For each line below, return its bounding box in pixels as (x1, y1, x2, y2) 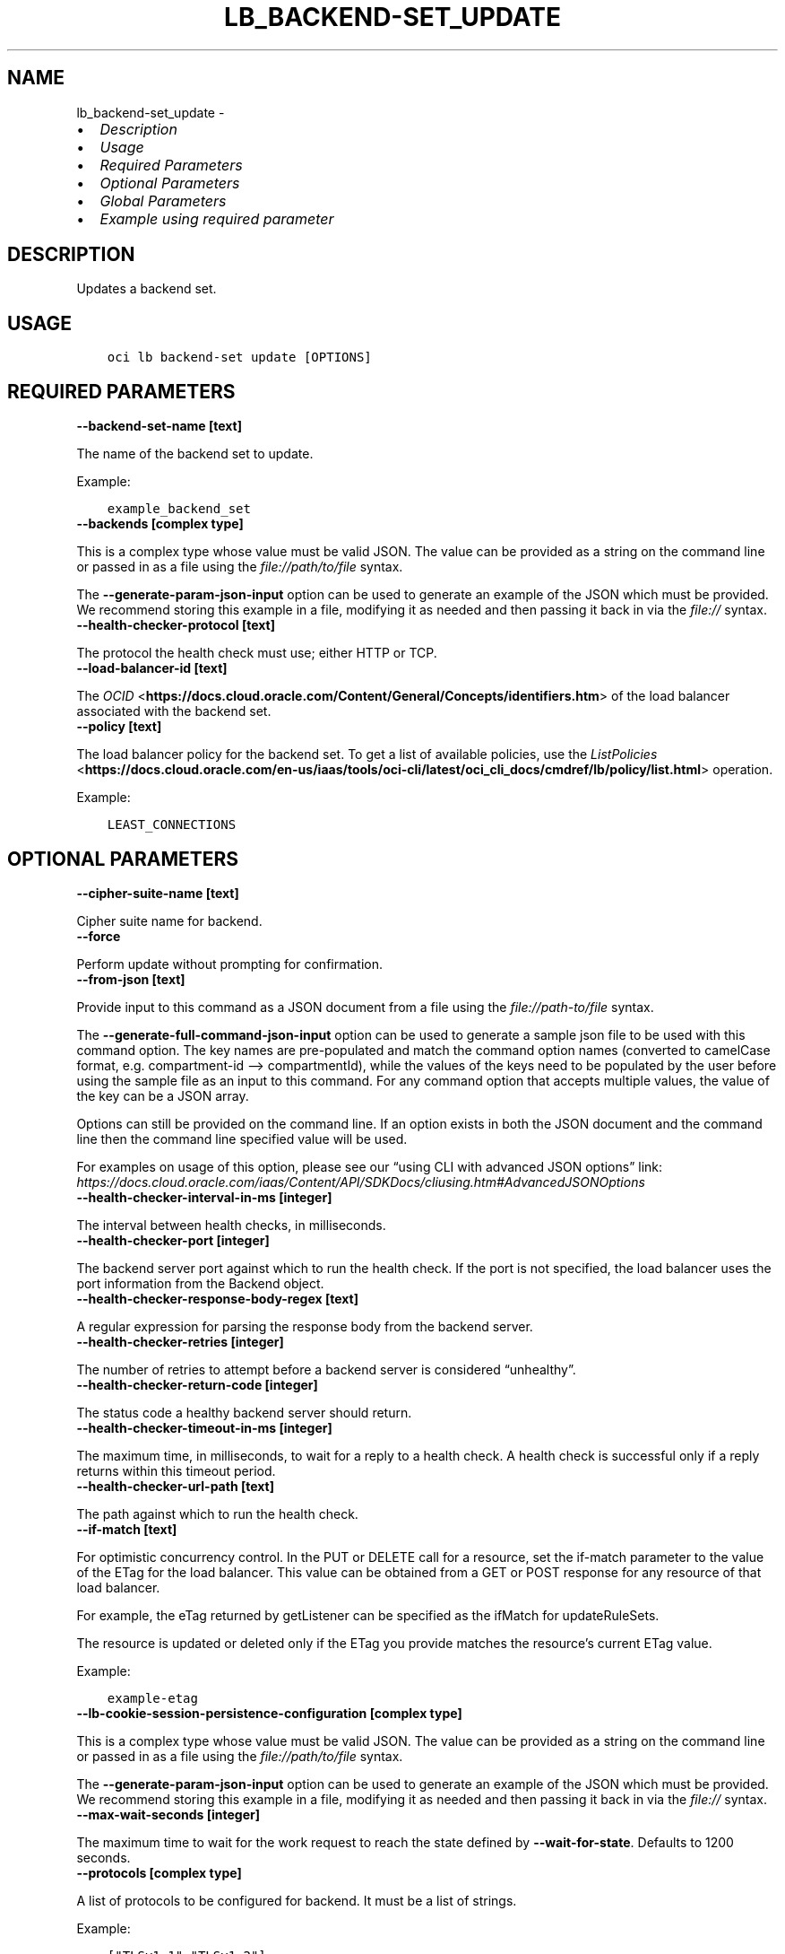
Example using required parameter (99, 209, 334, 228)
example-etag (107, 1690, 198, 1705)
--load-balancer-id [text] (76, 660, 228, 676)
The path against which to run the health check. (76, 1505, 358, 1522)
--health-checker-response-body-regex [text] (76, 1290, 358, 1306)
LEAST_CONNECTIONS (107, 817, 237, 833)
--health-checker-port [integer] (76, 1232, 270, 1248)
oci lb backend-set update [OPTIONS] (107, 350, 372, 365)
